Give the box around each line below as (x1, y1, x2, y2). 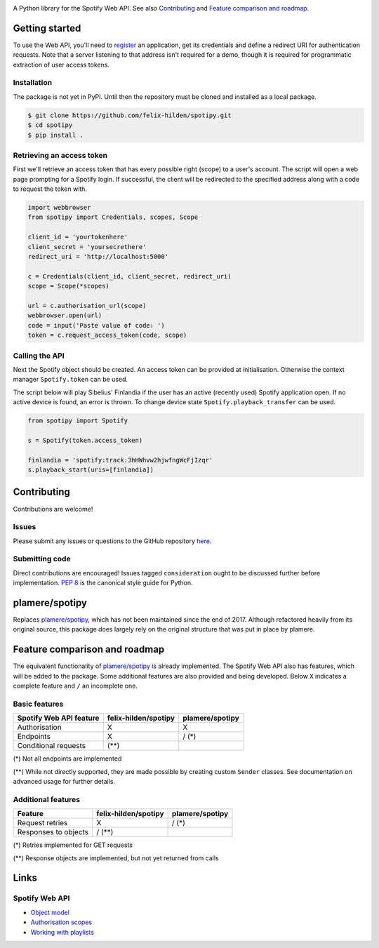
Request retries (17, 818, 68, 828)
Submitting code (13, 554, 71, 564)
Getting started (13, 22, 81, 34)
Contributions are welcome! (13, 505, 93, 513)
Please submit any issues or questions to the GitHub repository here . (13, 537, 212, 545)
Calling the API (13, 351, 65, 361)
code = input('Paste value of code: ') (27, 321, 165, 329)
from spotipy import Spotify (27, 417, 128, 425)
